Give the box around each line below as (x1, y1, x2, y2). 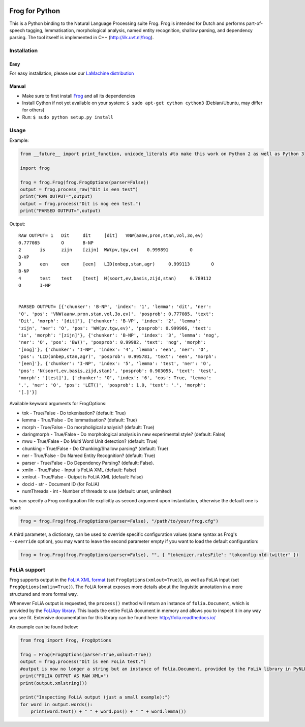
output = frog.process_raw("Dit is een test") (20, 186, 138, 192)
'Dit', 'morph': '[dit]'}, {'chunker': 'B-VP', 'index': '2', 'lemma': (18, 318, 201, 324)
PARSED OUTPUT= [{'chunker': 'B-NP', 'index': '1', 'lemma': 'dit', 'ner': (18, 304, 211, 310)
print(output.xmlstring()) (20, 680, 87, 686)
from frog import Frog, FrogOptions (20, 638, 112, 643)
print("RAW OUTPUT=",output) (20, 194, 93, 199)
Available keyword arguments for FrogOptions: (9, 401, 107, 407)
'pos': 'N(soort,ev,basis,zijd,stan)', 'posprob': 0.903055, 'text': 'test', (18, 368, 217, 374)
